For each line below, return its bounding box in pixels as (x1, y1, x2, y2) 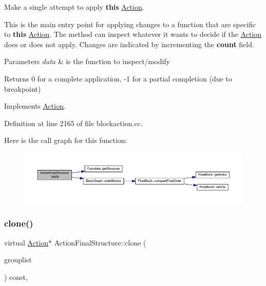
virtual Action (4, 237, 49, 248)
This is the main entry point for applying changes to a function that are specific (4, 18, 256, 29)
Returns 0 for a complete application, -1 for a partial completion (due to (4, 73, 232, 84)
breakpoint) (4, 83, 41, 94)
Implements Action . (4, 100, 66, 111)
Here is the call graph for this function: (4, 135, 127, 146)
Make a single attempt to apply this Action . (4, 2, 144, 12)
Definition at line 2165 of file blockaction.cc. (4, 117, 143, 128)
